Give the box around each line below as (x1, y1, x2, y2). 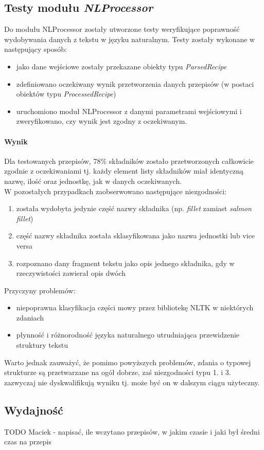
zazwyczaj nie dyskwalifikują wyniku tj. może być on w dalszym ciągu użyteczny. (4, 377, 260, 387)
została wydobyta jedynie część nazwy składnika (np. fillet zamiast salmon (16, 203, 252, 214)
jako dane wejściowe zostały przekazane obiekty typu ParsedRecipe (16, 61, 227, 71)
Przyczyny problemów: (4, 285, 76, 295)
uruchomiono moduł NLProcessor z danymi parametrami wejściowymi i (16, 105, 242, 116)
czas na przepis (4, 436, 51, 447)
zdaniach (16, 312, 44, 323)
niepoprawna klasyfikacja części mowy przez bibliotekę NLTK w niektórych (16, 302, 254, 313)
